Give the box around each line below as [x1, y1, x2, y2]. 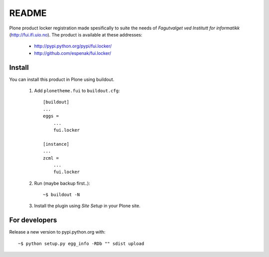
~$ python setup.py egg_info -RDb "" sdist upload [18, 241, 144, 247]
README [9, 7, 47, 18]
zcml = [43, 155, 59, 161]
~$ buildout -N [43, 192, 80, 198]
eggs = [43, 113, 59, 119]
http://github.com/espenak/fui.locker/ [34, 50, 112, 56]
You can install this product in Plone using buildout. [9, 76, 115, 82]
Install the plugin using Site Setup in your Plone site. [34, 203, 140, 209]
